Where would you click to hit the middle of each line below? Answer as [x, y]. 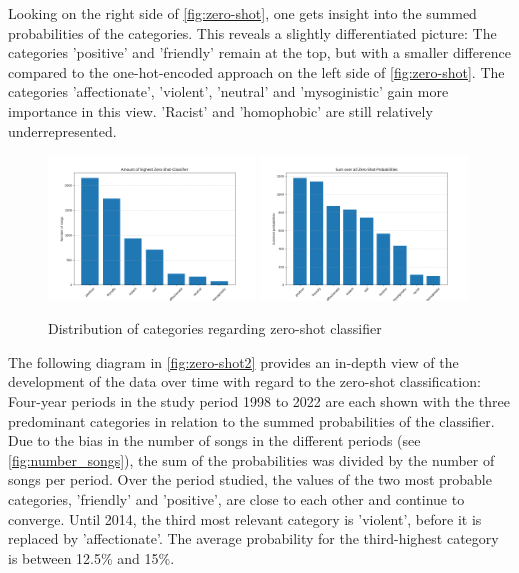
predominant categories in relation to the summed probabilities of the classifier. [251, 420]
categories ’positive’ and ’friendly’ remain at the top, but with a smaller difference [259, 52]
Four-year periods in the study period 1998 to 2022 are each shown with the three [259, 400]
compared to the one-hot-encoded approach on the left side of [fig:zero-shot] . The [256, 71]
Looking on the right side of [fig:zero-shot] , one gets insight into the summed [242, 13]
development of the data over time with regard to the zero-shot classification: [244, 381]
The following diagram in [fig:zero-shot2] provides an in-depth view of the [233, 361]
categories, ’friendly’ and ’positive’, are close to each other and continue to [236, 498]
